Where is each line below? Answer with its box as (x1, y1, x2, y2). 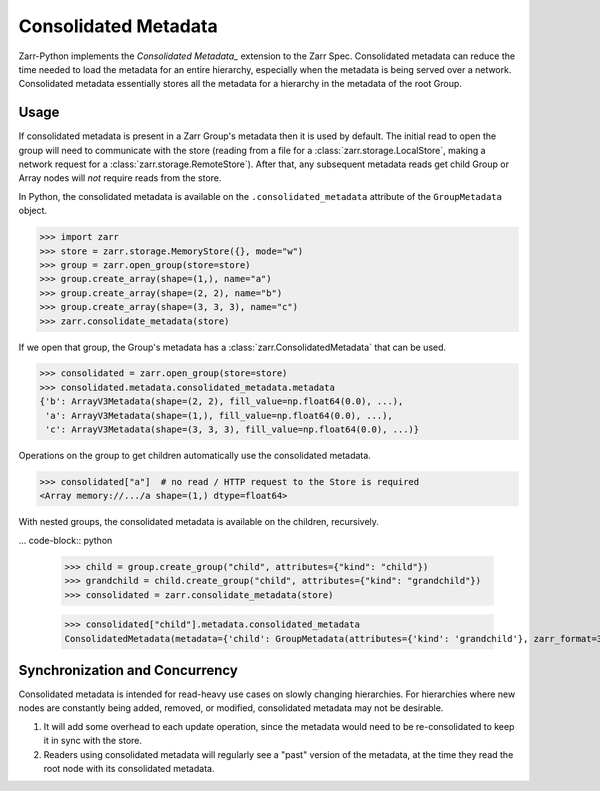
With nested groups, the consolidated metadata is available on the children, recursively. (18, 516, 380, 528)
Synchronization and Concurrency (18, 661, 239, 679)
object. (18, 205, 48, 217)
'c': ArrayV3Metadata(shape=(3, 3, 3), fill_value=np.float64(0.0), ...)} (45, 424, 420, 435)
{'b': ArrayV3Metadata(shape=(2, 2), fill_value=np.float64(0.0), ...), (39, 396, 404, 407)
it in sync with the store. (43, 735, 143, 747)
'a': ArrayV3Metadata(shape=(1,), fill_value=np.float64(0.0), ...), (45, 410, 394, 421)
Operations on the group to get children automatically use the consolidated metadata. (18, 450, 372, 462)
